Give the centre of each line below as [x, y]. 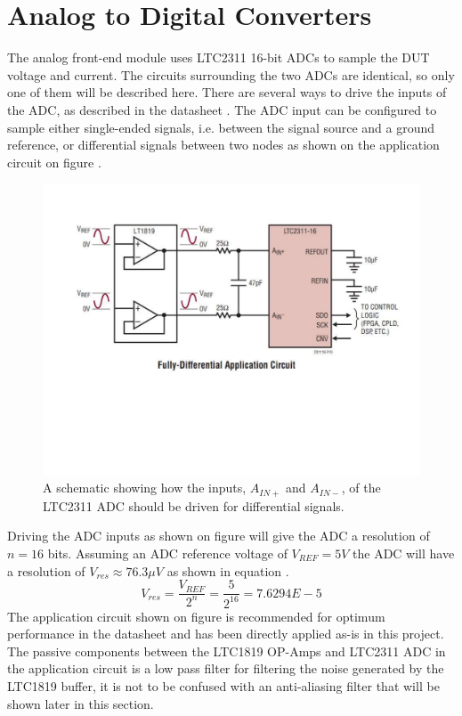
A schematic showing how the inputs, [145, 488]
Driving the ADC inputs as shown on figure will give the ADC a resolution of [219, 536]
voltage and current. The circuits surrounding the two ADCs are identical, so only [231, 74]
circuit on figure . [54, 162]
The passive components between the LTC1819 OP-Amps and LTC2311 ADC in [227, 651]
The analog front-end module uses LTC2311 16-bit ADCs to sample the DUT [219, 57]
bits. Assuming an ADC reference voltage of [167, 553]
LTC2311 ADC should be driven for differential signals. [194, 505]
